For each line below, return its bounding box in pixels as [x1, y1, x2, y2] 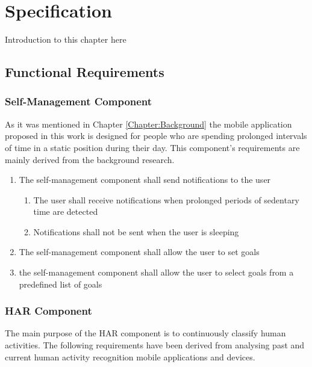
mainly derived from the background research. [5, 153, 175, 165]
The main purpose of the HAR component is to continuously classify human [5, 327, 286, 339]
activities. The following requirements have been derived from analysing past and [5, 339, 305, 351]
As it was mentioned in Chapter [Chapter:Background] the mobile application [5, 117, 292, 130]
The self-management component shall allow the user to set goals [19, 245, 260, 258]
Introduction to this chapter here [5, 33, 126, 46]
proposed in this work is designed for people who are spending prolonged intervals [5, 129, 307, 142]
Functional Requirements [5, 63, 164, 81]
